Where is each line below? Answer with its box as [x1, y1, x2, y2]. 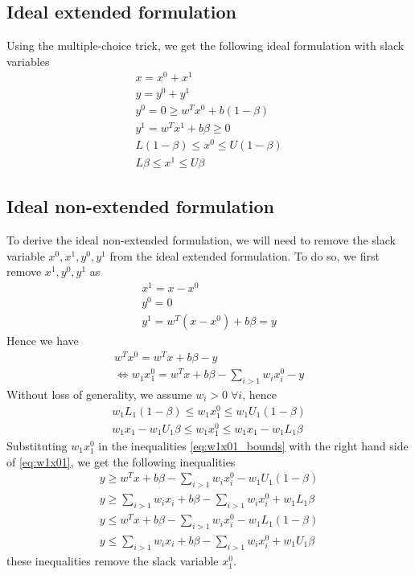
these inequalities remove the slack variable [6, 552, 219, 569]
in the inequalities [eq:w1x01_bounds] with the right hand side [98, 437, 409, 454]
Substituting [6, 437, 68, 454]
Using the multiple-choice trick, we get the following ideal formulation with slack [6, 37, 405, 54]
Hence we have [6, 332, 79, 349]
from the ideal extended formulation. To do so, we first [109, 247, 380, 264]
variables [6, 52, 50, 69]
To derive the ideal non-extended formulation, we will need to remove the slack [6, 232, 396, 248]
